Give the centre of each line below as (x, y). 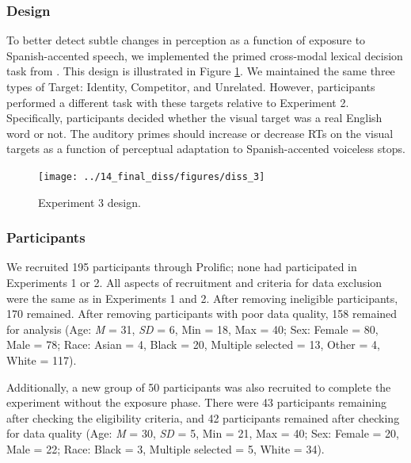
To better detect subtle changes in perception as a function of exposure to (186, 40)
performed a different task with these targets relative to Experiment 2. (178, 102)
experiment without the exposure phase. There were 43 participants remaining (196, 402)
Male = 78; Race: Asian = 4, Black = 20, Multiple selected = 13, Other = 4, (193, 344)
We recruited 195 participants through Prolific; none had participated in (182, 267)
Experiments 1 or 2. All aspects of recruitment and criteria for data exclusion (194, 283)
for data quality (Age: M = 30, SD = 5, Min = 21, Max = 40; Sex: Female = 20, (203, 433)
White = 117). (42, 360)
